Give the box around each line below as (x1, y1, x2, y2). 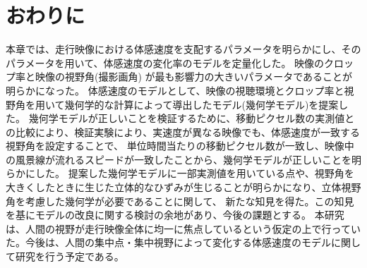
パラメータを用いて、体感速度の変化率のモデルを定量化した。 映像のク (6, 55, 335, 70)
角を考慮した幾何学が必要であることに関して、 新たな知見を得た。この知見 (6, 193, 354, 208)
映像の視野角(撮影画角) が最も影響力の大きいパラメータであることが (35, 69, 352, 84)
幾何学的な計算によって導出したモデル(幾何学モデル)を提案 (64, 97, 339, 111)
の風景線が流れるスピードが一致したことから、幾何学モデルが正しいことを (6, 152, 351, 166)
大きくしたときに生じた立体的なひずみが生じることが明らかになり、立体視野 (6, 180, 361, 195)
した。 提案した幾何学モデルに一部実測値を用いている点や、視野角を (35, 166, 354, 181)
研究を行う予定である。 (15, 249, 124, 264)
